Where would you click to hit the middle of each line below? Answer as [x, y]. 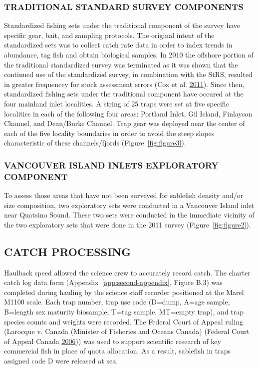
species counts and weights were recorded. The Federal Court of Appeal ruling [124, 321]
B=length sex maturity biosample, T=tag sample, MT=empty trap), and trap [124, 312]
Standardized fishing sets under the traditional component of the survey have [122, 25]
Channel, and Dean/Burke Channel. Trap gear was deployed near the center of [125, 123]
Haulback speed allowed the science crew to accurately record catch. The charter [127, 272]
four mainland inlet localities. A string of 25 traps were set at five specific [117, 103]
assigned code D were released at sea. [61, 360]
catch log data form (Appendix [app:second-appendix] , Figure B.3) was [113, 282]
